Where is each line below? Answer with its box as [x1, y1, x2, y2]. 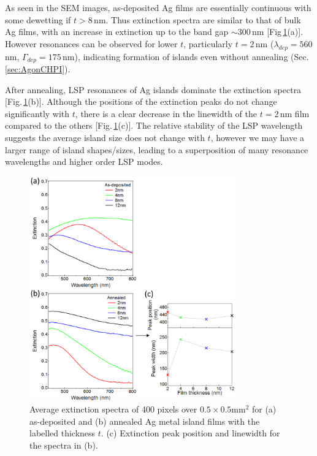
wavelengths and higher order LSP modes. [5, 155, 163, 168]
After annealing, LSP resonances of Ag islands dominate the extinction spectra [5, 83, 302, 96]
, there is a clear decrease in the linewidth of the [75, 107, 258, 120]
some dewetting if [5, 13, 71, 26]
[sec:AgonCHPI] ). [5, 63, 71, 75]
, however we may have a [210, 131, 305, 143]
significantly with [5, 107, 70, 120]
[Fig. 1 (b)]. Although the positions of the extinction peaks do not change [5, 95, 277, 108]
